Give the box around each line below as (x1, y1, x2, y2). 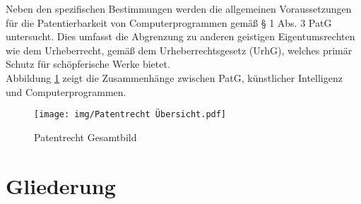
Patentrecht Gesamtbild (34, 129, 137, 144)
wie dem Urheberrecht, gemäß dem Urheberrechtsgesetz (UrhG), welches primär (6, 42, 353, 57)
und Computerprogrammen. (6, 84, 126, 99)
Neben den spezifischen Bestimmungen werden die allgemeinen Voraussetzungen (6, 1, 352, 16)
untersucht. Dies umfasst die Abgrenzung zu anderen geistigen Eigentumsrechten (6, 29, 355, 44)
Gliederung (6, 171, 116, 200)
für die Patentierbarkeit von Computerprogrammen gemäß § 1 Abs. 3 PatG (6, 15, 332, 30)
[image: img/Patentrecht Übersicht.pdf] (34, 109, 227, 120)
